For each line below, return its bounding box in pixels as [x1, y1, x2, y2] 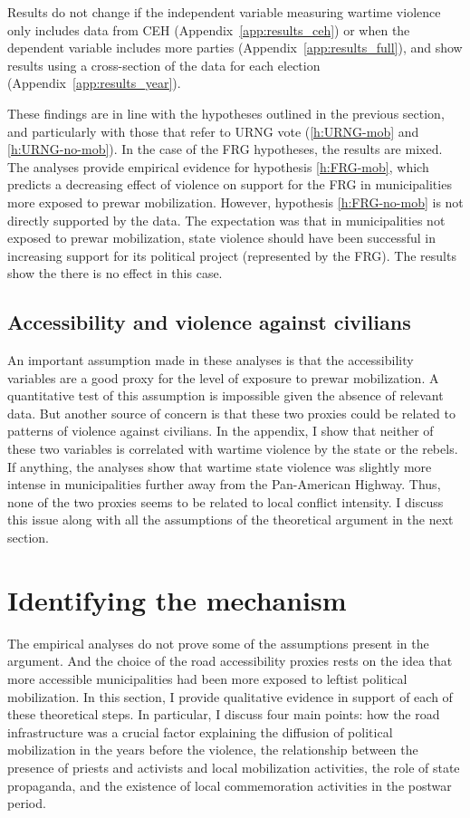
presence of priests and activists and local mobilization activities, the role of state [7, 757, 460, 776]
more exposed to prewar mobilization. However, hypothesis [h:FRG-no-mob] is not [7, 192, 464, 211]
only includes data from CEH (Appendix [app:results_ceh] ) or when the [7, 20, 410, 39]
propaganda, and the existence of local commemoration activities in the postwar [7, 775, 452, 794]
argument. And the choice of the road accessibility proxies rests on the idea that [7, 651, 453, 670]
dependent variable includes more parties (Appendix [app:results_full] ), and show [7, 38, 463, 57]
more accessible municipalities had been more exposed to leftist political [7, 669, 408, 688]
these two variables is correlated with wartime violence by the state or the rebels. [7, 439, 458, 458]
